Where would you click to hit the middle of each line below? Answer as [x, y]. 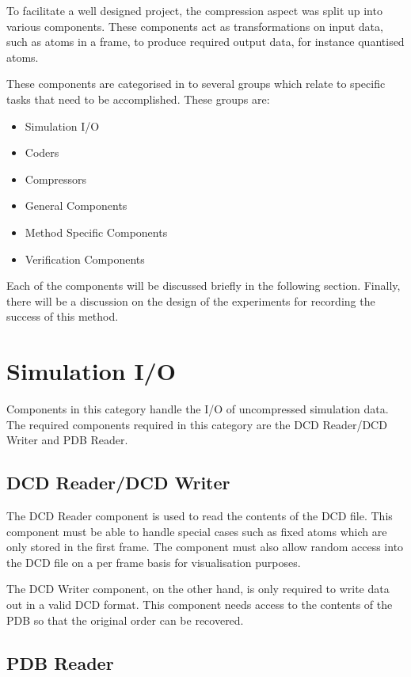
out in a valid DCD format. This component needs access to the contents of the [200, 604]
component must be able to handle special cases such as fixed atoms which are [197, 531]
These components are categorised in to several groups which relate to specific [196, 84]
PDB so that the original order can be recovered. [125, 620]
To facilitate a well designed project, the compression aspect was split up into [194, 10]
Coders [42, 152]
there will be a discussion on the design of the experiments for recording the [191, 300]
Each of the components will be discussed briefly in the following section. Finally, [204, 285]
